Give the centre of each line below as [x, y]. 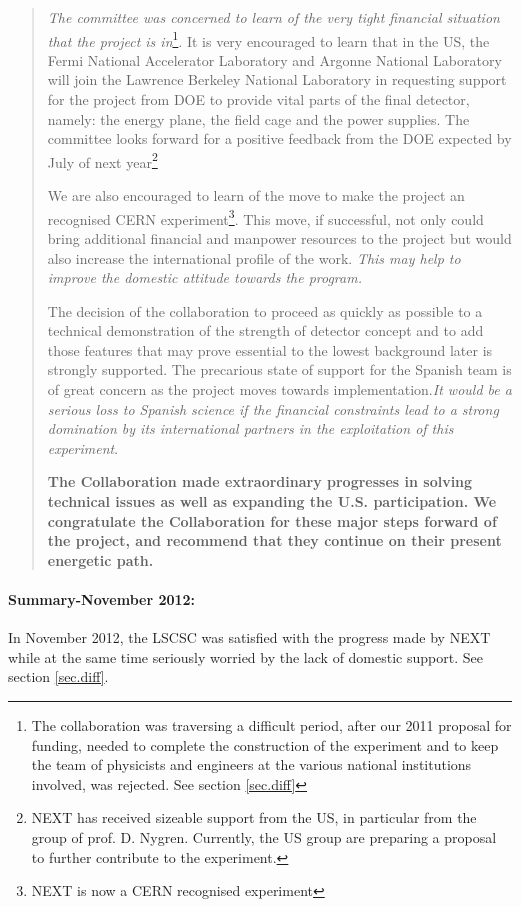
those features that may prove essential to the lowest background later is [270, 349]
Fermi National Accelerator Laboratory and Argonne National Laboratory [274, 59]
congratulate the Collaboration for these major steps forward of [272, 520]
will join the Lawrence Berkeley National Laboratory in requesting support [277, 79]
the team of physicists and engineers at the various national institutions [251, 764]
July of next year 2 [102, 160]
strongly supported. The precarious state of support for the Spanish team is [279, 369]
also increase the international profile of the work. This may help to [254, 257]
